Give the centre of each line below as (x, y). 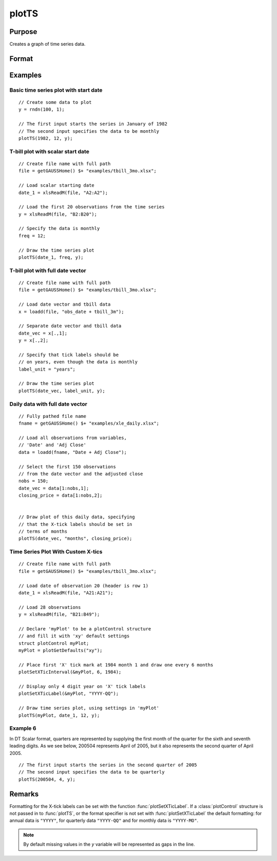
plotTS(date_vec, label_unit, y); (62, 391)
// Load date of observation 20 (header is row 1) (84, 586)
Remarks (24, 794)
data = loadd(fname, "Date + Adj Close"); (73, 452)
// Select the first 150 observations (67, 467)
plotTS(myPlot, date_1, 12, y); (59, 715)
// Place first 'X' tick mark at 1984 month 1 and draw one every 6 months (116, 665)
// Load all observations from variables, (73, 438)
